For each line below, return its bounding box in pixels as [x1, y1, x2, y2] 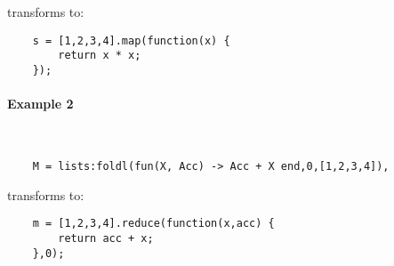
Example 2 [7, 94, 74, 113]
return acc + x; [58, 231, 154, 245]
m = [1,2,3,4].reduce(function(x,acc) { [32, 217, 275, 230]
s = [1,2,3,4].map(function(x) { [32, 34, 230, 47]
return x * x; [58, 49, 141, 62]
